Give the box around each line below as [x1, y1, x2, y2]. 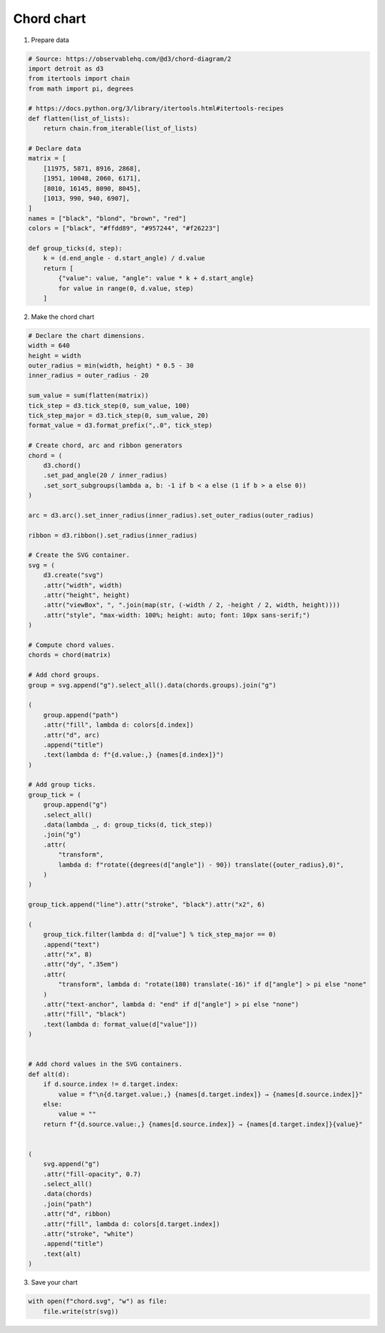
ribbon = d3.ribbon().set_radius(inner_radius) [28, 531, 197, 539]
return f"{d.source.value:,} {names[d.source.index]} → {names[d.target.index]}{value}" [43, 1120, 363, 1128]
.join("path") [43, 1200, 93, 1208]
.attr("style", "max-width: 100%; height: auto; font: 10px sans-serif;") [43, 611, 310, 619]
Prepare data [31, 36, 69, 44]
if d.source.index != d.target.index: [43, 1081, 179, 1088]
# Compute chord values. [28, 640, 115, 649]
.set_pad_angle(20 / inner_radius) [43, 471, 168, 479]
